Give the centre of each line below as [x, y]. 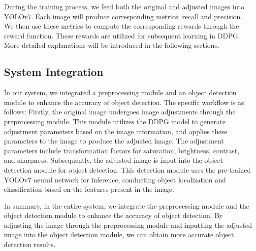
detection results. [30, 244]
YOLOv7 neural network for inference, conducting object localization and [115, 179]
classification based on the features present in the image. [89, 189]
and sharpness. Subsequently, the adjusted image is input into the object [113, 160]
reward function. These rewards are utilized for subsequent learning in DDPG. [122, 35]
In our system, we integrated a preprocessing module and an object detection [120, 92]
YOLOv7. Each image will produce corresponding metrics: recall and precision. [123, 16]
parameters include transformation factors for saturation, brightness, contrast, [122, 150]
